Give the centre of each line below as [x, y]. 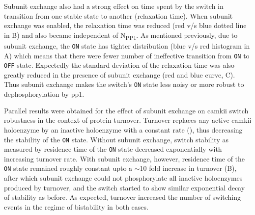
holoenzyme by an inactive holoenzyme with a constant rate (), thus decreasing [123, 129]
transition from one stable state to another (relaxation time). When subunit [118, 15]
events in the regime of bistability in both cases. [76, 206]
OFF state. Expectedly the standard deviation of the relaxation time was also [119, 65]
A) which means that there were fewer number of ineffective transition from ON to [127, 55]
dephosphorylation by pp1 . [44, 94]
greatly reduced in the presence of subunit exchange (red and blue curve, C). [120, 74]
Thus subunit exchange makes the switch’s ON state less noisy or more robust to [124, 84]
